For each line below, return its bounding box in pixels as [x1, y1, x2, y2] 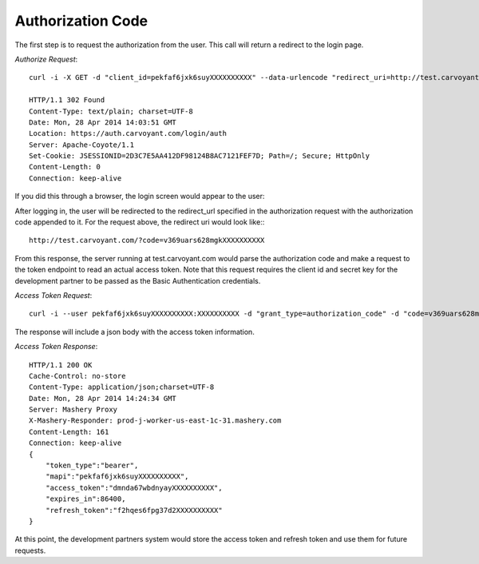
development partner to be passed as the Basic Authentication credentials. [14, 276, 261, 285]
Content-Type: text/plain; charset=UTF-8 [29, 106, 193, 116]
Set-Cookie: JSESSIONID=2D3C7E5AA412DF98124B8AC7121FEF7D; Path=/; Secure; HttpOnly [29, 152, 370, 161]
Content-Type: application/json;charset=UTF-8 [29, 383, 215, 391]
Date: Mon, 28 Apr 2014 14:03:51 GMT [29, 117, 177, 127]
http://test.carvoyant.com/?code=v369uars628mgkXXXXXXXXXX [29, 236, 265, 245]
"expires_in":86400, [45, 494, 126, 503]
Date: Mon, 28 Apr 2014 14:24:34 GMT [29, 394, 177, 403]
